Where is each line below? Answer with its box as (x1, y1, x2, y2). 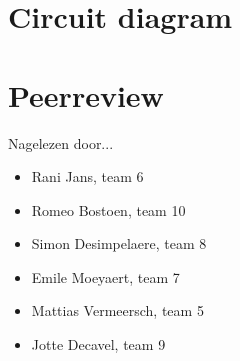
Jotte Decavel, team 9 (31, 334, 166, 355)
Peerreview (8, 74, 164, 115)
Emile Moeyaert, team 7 (31, 266, 180, 287)
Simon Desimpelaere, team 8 (31, 233, 207, 254)
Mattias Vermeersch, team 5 (31, 300, 204, 321)
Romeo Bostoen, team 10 (31, 199, 186, 220)
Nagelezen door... (8, 132, 114, 153)
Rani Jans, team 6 (31, 166, 144, 187)
